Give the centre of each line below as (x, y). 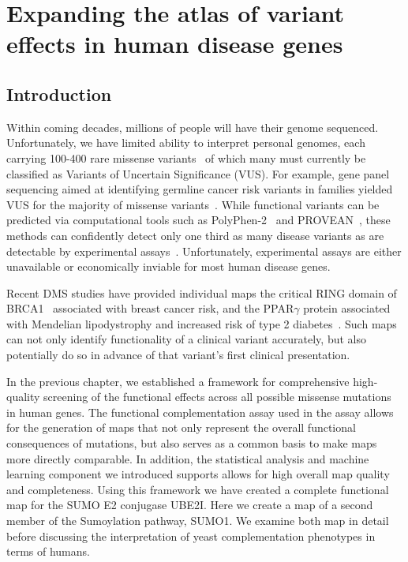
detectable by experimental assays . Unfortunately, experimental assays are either (204, 251)
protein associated (347, 308)
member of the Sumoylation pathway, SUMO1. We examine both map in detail (198, 521)
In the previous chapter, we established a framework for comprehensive (178, 381)
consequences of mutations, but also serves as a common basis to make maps (192, 443)
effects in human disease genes (175, 44)
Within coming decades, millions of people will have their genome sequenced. (193, 127)
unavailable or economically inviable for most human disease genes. (168, 266)
